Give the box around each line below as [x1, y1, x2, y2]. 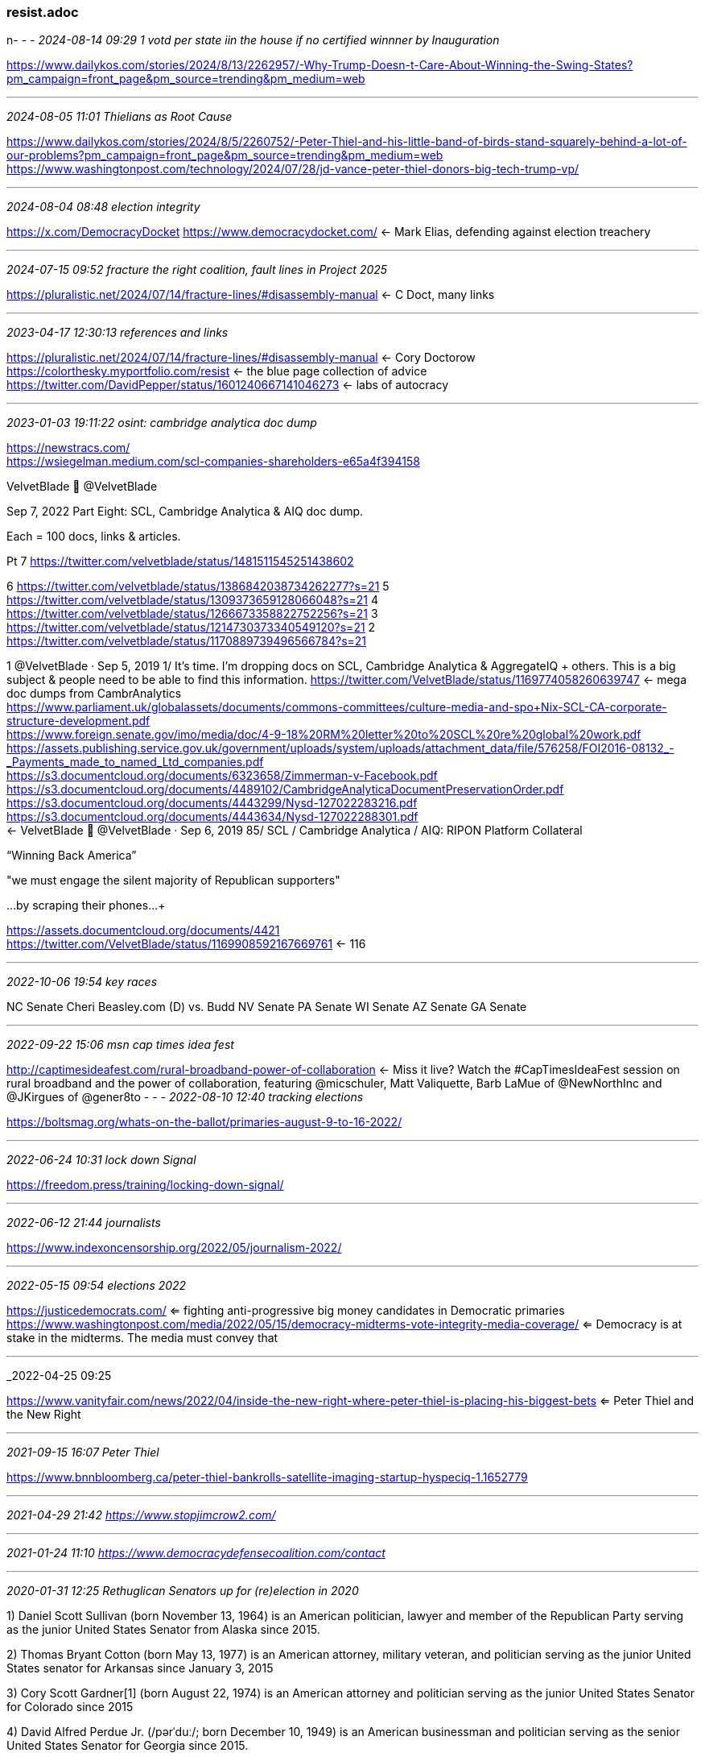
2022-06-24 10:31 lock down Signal [6, 1153, 196, 1167]
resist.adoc [6, 4, 79, 20]
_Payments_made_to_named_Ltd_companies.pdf [6, 755, 264, 769]
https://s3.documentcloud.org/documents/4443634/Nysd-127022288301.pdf [6, 810, 418, 824]
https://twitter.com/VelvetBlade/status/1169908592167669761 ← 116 [6, 937, 366, 951]
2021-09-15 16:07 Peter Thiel [6, 1445, 159, 1460]
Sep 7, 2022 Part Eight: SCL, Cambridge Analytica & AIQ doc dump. [6, 504, 364, 519]
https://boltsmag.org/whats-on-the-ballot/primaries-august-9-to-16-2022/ [6, 1115, 402, 1129]
